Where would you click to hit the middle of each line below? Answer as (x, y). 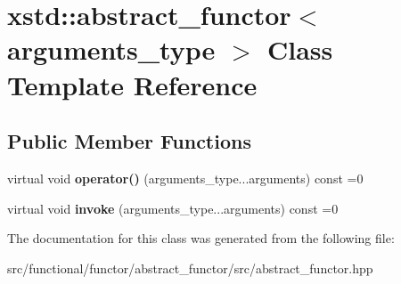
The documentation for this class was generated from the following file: (201, 238)
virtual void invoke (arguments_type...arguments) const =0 (173, 208)
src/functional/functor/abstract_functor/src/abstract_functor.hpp (190, 268)
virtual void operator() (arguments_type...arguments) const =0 (185, 178)
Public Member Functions (129, 141)
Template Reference (132, 84)
